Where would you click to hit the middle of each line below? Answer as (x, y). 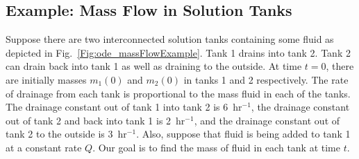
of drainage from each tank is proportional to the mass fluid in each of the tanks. (178, 93)
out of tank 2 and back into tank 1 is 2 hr (95, 120)
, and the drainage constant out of (267, 120)
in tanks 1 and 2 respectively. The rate (266, 79)
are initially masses (46, 79)
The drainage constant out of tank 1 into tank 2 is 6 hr (124, 107)
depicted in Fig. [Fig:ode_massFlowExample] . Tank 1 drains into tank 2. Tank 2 (178, 52)
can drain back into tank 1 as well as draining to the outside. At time (154, 66)
